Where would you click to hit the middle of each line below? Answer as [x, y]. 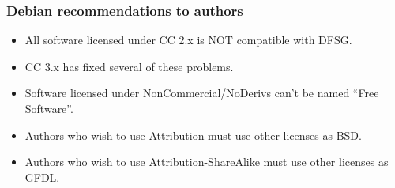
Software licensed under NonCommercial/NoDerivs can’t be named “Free [202, 93]
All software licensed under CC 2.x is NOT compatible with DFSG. [188, 40]
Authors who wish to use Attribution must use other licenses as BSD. [193, 135]
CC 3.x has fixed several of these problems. [129, 66]
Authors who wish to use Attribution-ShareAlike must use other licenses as [207, 162]
